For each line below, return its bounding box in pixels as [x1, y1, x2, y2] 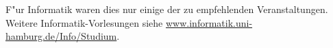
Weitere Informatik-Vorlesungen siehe [5, 15, 163, 29]
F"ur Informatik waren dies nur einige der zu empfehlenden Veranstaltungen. [5, 2, 328, 16]
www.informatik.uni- [166, 15, 253, 29]
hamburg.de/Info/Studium [5, 29, 117, 43]
